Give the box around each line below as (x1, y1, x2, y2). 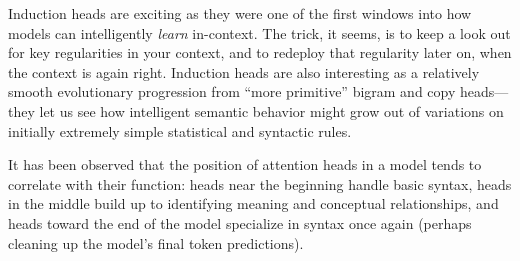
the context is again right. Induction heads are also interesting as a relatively (8, 61, 480, 82)
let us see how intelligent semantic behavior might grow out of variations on (39, 100, 504, 121)
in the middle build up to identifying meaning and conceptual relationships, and (8, 193, 499, 214)
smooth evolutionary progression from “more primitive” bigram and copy (8, 81, 456, 102)
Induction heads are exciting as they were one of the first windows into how (8, 3, 472, 23)
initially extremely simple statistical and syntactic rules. (8, 120, 352, 141)
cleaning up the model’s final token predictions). (8, 232, 304, 253)
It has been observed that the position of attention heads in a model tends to (8, 154, 482, 175)
